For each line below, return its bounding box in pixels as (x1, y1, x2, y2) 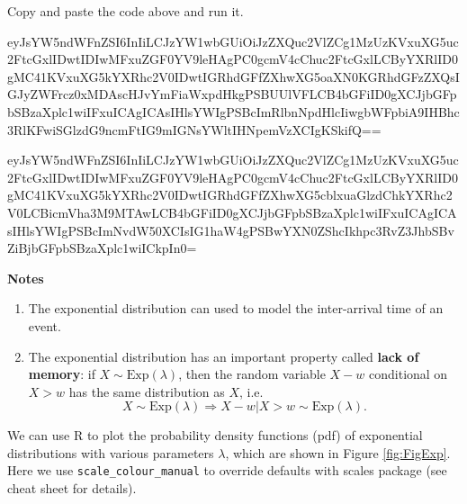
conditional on (369, 364, 448, 383)
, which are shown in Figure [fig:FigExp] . (225, 443, 451, 462)
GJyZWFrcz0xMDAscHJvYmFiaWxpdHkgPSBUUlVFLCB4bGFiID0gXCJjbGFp (7, 85, 457, 103)
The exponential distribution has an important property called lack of (28, 346, 419, 365)
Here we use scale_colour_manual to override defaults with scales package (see (7, 461, 447, 480)
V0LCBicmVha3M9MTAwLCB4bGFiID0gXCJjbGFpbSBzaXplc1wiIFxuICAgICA (7, 202, 457, 221)
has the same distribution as (68, 382, 225, 400)
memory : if (28, 364, 95, 383)
